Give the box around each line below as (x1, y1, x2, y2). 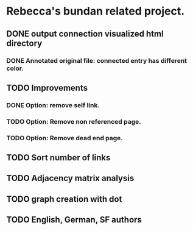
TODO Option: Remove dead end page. (6, 133, 123, 142)
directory (6, 38, 43, 48)
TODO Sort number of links (6, 152, 111, 163)
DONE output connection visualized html (6, 29, 164, 39)
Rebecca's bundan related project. (6, 4, 185, 18)
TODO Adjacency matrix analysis (6, 173, 135, 183)
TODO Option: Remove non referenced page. (6, 117, 141, 126)
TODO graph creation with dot (6, 194, 122, 204)
